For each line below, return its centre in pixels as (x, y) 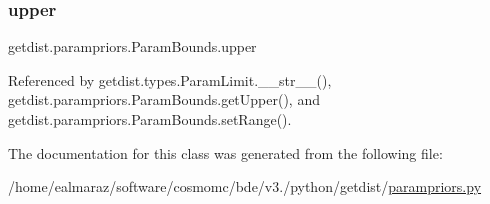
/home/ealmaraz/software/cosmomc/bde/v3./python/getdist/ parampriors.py (245, 186)
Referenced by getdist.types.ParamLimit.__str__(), (170, 79)
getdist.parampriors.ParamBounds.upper (132, 46)
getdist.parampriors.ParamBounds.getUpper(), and (164, 99)
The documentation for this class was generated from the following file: (225, 152)
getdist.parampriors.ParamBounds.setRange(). (150, 119)
